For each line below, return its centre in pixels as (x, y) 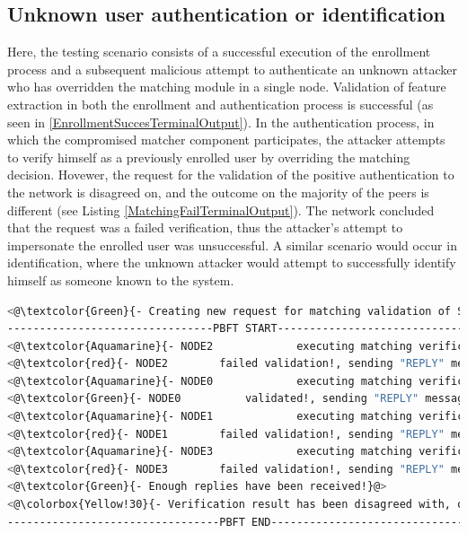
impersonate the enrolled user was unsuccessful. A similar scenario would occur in (232, 245)
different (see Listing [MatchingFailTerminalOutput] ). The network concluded (221, 210)
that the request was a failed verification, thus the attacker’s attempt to (205, 227)
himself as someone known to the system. (121, 280)
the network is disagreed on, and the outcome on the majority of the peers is (218, 192)
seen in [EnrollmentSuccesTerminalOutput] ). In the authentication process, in (221, 122)
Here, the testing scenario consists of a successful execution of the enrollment (219, 52)
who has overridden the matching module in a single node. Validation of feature (227, 87)
